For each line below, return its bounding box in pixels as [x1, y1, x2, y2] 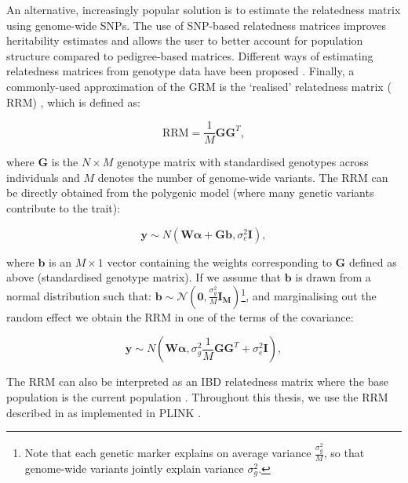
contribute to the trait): [6, 200, 121, 216]
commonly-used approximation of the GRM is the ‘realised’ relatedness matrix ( [6, 78, 392, 94]
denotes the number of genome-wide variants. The [97, 169, 338, 185]
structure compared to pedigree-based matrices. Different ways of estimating [6, 47, 373, 64]
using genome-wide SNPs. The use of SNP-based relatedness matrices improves [6, 16, 387, 33]
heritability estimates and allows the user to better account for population [6, 32, 363, 49]
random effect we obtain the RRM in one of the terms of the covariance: [6, 308, 354, 325]
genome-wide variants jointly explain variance [24, 459, 244, 476]
